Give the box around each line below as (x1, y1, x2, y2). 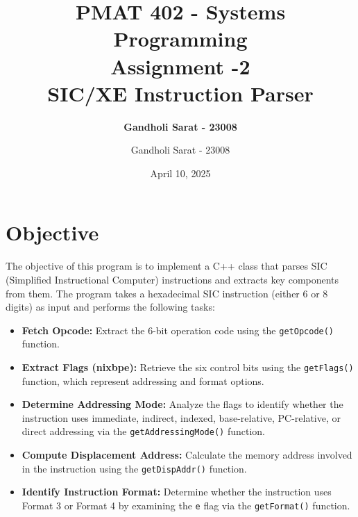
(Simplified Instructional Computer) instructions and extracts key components (6, 272, 339, 286)
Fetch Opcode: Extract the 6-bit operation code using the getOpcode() (22, 322, 334, 337)
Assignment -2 (110, 51, 250, 80)
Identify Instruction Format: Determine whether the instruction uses (22, 484, 332, 499)
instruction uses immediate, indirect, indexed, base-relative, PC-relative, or (22, 410, 341, 425)
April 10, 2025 (150, 165, 211, 180)
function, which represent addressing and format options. (22, 373, 264, 388)
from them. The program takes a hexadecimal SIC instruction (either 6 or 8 (6, 286, 328, 300)
